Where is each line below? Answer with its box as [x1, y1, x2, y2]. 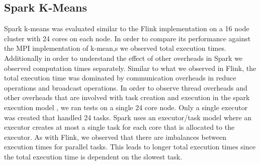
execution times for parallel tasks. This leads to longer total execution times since [4, 141, 255, 152]
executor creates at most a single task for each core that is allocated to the [4, 122, 235, 132]
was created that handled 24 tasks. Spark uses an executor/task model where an [4, 112, 252, 122]
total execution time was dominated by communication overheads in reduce [4, 72, 236, 83]
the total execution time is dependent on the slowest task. [4, 151, 183, 161]
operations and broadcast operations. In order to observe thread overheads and [4, 82, 247, 93]
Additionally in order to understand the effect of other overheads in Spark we [4, 52, 243, 63]
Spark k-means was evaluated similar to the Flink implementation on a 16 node [4, 23, 249, 34]
